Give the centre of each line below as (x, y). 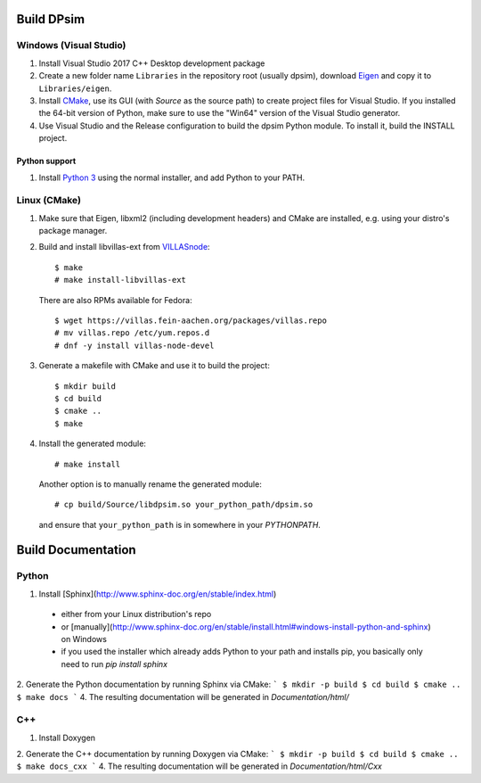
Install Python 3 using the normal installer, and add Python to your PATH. (172, 177)
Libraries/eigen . (75, 88)
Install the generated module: (93, 444)
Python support (46, 161)
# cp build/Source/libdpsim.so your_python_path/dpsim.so (184, 505)
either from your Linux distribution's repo (136, 614)
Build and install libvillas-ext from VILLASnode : (124, 247)
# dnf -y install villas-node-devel (135, 345)
